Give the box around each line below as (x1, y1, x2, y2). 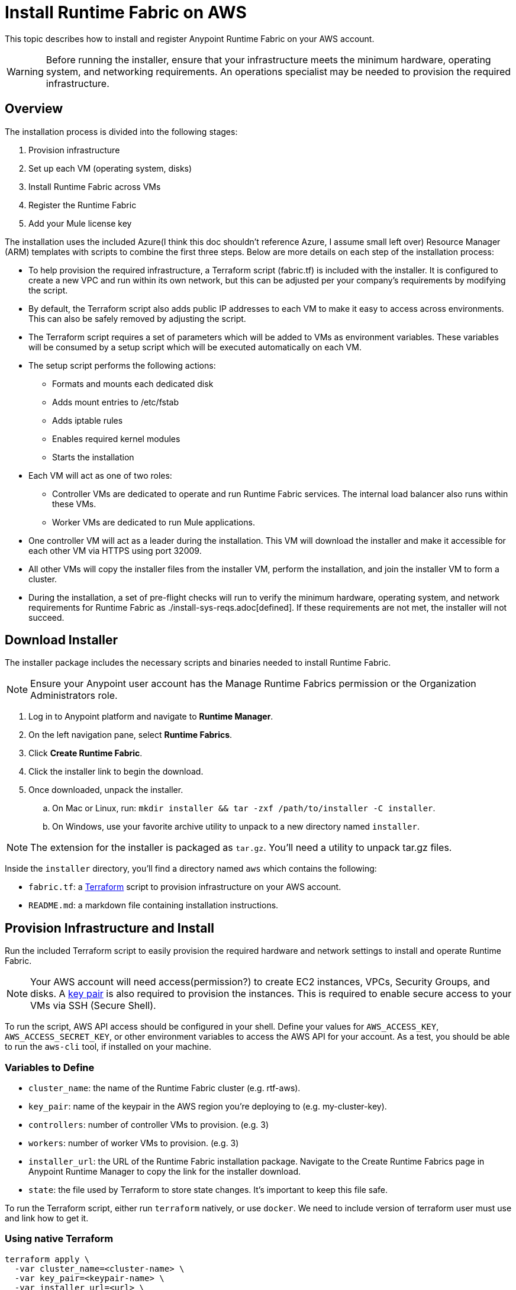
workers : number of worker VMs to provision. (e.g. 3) (28, 1138, 239, 1149)
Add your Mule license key (28, 218, 132, 228)
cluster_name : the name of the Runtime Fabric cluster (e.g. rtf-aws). (28, 1083, 301, 1094)
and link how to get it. (5, 1213, 89, 1224)
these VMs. (52, 498, 96, 509)
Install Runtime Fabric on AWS (5, 2, 247, 22)
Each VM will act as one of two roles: (28, 470, 172, 480)
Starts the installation (52, 451, 134, 462)
